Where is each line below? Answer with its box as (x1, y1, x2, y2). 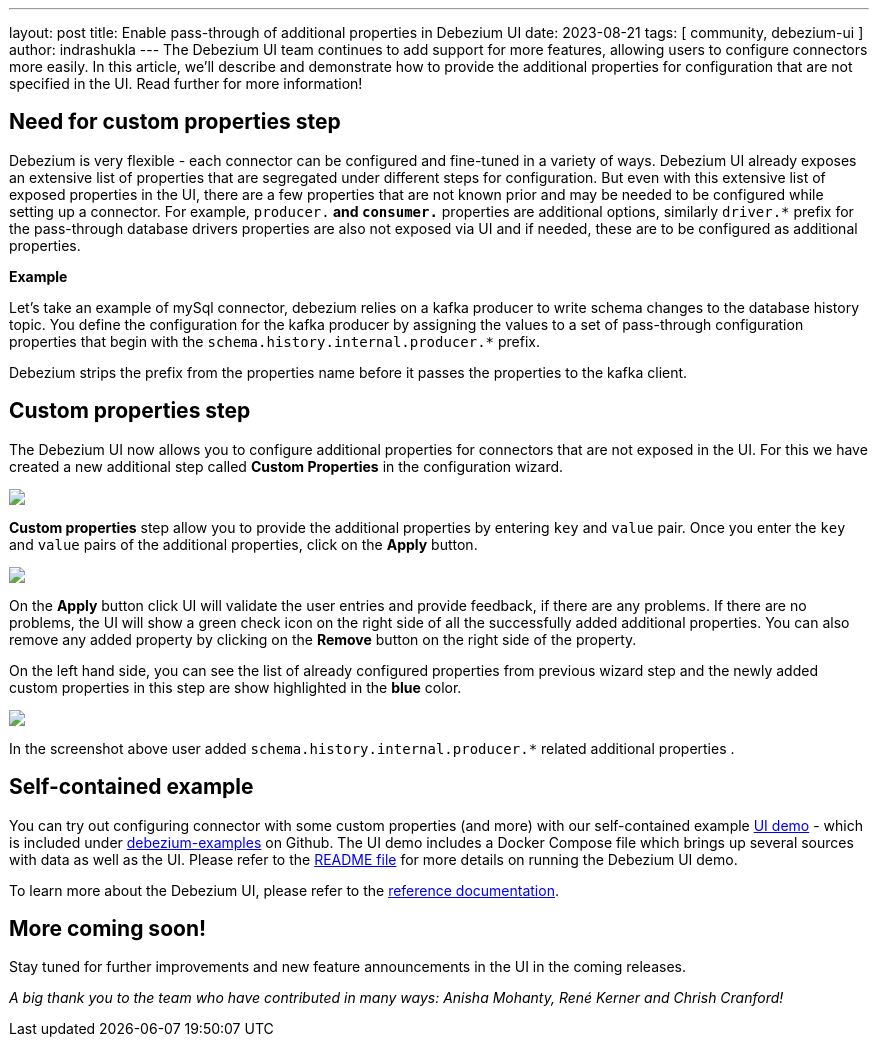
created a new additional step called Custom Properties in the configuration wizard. (9, 457, 564, 475)
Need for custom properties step (9, 109, 341, 135)
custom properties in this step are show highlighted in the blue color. (9, 678, 462, 696)
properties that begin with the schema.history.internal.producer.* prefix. (9, 332, 540, 350)
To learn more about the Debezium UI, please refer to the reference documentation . (9, 881, 559, 899)
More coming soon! (9, 915, 207, 941)
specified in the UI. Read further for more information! (9, 75, 363, 92)
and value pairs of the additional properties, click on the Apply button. (9, 535, 478, 553)
